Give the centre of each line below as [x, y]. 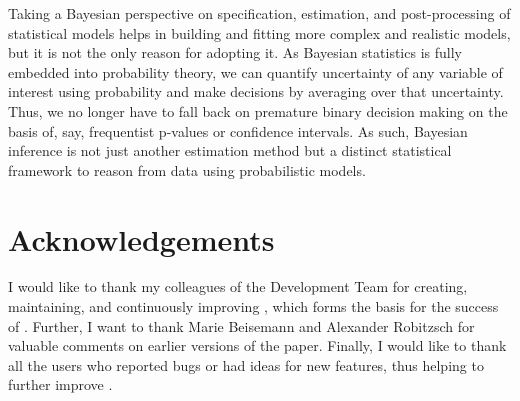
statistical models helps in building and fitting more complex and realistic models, [259, 32]
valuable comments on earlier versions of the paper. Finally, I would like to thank [257, 345]
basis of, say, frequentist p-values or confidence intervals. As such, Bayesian [238, 130]
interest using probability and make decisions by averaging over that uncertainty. [256, 91]
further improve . [60, 384]
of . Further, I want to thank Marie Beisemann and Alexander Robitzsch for [241, 325]
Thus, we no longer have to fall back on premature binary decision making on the [258, 110]
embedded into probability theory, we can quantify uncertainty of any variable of [255, 71]
